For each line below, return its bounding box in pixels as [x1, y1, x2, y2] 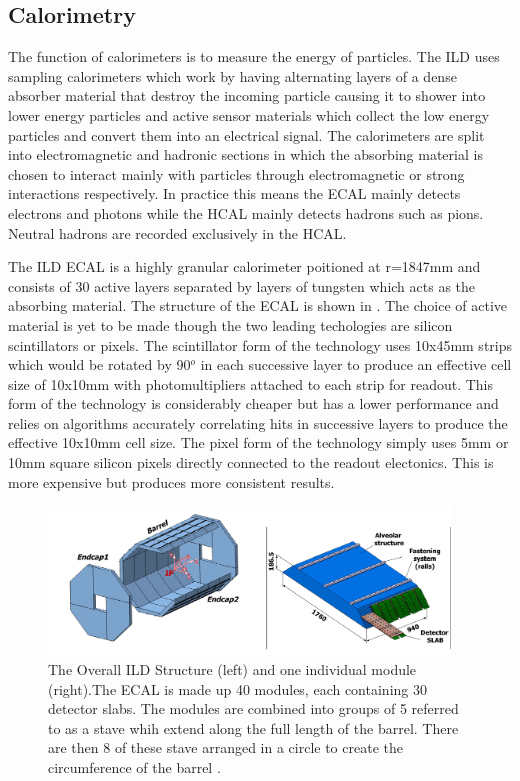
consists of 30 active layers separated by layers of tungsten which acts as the [8, 275, 476, 296]
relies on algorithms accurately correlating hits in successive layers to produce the [8, 412, 508, 433]
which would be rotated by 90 [8, 354, 191, 375]
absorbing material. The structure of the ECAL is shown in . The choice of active [8, 295, 508, 316]
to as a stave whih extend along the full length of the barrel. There [48, 717, 459, 738]
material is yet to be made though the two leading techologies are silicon [8, 314, 453, 335]
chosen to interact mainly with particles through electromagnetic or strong [8, 163, 465, 184]
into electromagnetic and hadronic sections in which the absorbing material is [8, 144, 483, 165]
